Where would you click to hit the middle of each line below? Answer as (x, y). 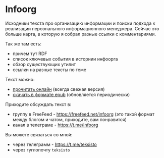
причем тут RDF (30, 54)
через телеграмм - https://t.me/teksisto (54, 144)
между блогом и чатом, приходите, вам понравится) (70, 119)
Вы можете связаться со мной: (39, 134)
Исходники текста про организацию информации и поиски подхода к (80, 23)
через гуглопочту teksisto (41, 149)
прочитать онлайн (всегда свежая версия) (59, 89)
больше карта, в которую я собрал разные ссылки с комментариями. (81, 34)
